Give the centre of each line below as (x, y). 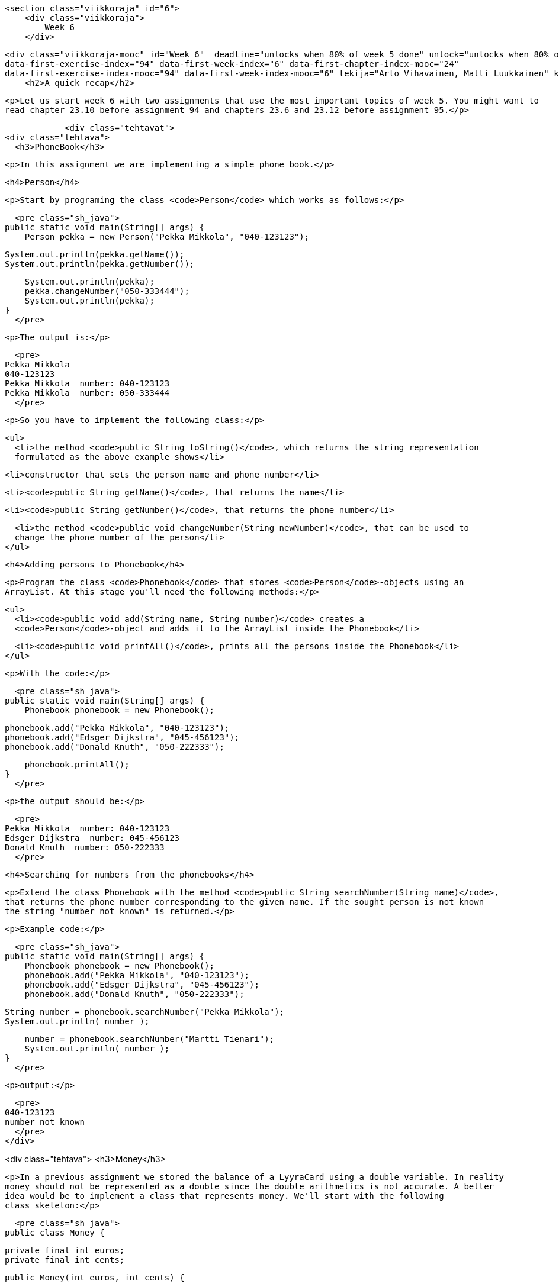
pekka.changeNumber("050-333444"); (107, 291)
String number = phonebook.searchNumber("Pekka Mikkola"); (145, 1012)
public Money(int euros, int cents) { (95, 1278)
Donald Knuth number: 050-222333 (85, 847)
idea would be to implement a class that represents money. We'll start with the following (224, 1196)
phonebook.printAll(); (77, 765)
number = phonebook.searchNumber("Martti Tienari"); (150, 1039)
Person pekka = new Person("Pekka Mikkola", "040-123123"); (167, 237)
